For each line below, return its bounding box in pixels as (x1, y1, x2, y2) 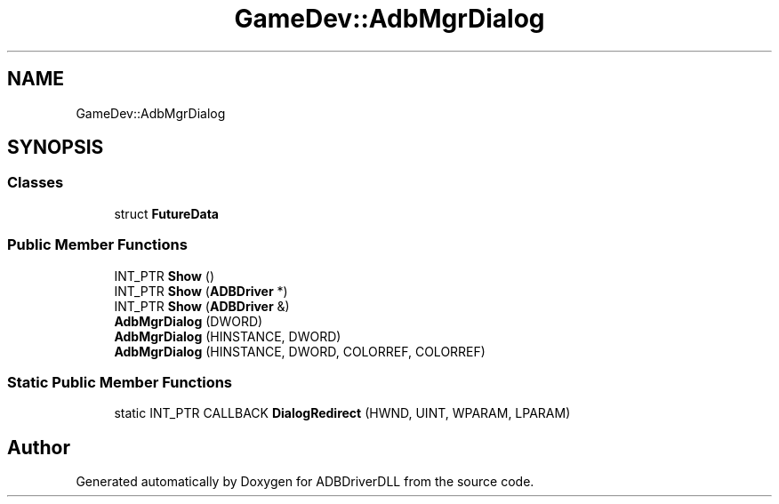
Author (7, 436, 70, 459)
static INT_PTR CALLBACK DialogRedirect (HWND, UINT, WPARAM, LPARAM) (114, 405, 571, 421)
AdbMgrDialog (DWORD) (114, 313, 263, 329)
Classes (7, 173, 64, 192)
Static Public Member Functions (7, 372, 233, 391)
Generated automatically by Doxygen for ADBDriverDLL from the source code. (76, 474, 534, 490)
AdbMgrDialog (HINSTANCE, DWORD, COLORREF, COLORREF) (114, 343, 486, 359)
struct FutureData (114, 205, 220, 221)
